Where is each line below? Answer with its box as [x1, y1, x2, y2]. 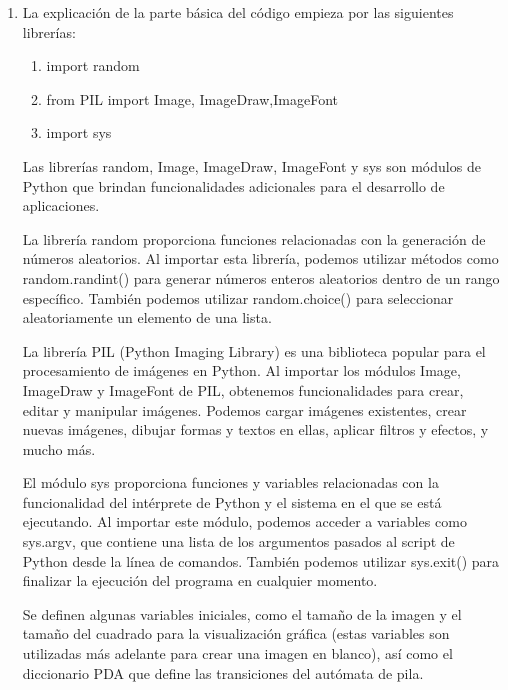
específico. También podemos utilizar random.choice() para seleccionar [22, 287, 454, 308]
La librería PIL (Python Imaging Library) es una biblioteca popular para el [22, 340, 486, 361]
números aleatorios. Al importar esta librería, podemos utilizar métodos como [22, 248, 499, 269]
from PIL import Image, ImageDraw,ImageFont [46, 88, 338, 109]
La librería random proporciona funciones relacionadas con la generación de [22, 228, 486, 249]
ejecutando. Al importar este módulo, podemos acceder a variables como [22, 511, 467, 532]
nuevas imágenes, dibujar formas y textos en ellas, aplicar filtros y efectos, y [22, 419, 489, 440]
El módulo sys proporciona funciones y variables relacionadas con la [22, 472, 439, 493]
